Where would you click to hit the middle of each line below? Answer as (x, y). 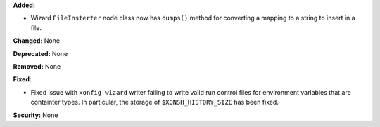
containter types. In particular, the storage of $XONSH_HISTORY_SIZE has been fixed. (155, 102)
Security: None (36, 115)
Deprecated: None (40, 53)
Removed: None (37, 66)
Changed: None (36, 41)
